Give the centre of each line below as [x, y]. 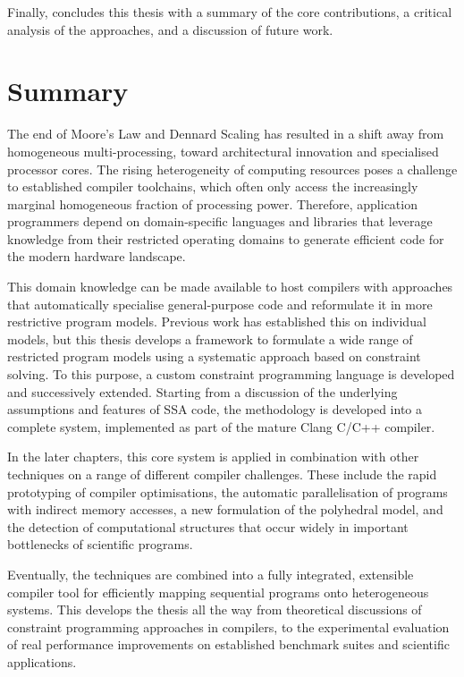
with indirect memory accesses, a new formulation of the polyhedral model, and [225, 509]
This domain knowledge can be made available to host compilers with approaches [230, 287]
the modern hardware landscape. [97, 256]
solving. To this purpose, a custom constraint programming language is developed [231, 374]
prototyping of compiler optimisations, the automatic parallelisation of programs [228, 491]
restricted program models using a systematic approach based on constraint [214, 356]
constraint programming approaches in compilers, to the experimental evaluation [228, 626]
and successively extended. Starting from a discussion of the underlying [202, 391]
